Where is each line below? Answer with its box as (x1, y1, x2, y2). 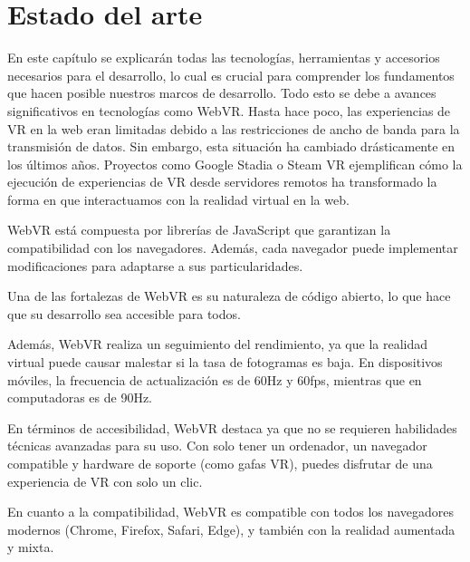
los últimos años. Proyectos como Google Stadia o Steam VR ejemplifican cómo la (7, 154, 463, 173)
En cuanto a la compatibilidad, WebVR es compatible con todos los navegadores (7, 502, 455, 521)
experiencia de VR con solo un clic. (7, 471, 203, 490)
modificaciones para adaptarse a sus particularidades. (7, 256, 303, 275)
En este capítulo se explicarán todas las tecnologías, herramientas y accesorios (7, 48, 440, 67)
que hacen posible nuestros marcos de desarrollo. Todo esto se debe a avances (7, 83, 436, 102)
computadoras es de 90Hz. (7, 388, 153, 407)
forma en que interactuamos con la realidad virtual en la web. (7, 189, 350, 208)
